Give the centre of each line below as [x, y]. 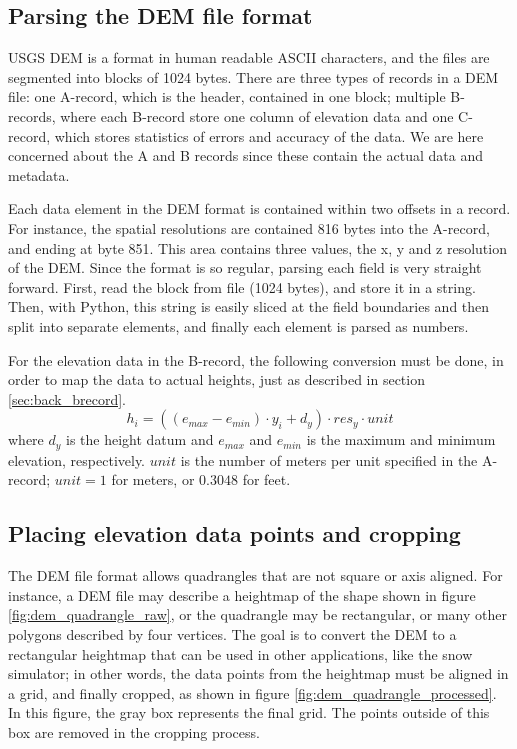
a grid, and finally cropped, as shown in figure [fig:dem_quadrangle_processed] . [252, 692]
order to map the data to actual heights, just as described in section [216, 379]
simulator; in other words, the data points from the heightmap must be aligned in [258, 673]
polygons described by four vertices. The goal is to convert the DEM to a [232, 633]
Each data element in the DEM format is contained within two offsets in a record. [259, 208]
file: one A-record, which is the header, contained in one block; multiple [227, 96]
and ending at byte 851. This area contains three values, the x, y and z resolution [257, 247]
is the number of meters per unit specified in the [329, 459]
